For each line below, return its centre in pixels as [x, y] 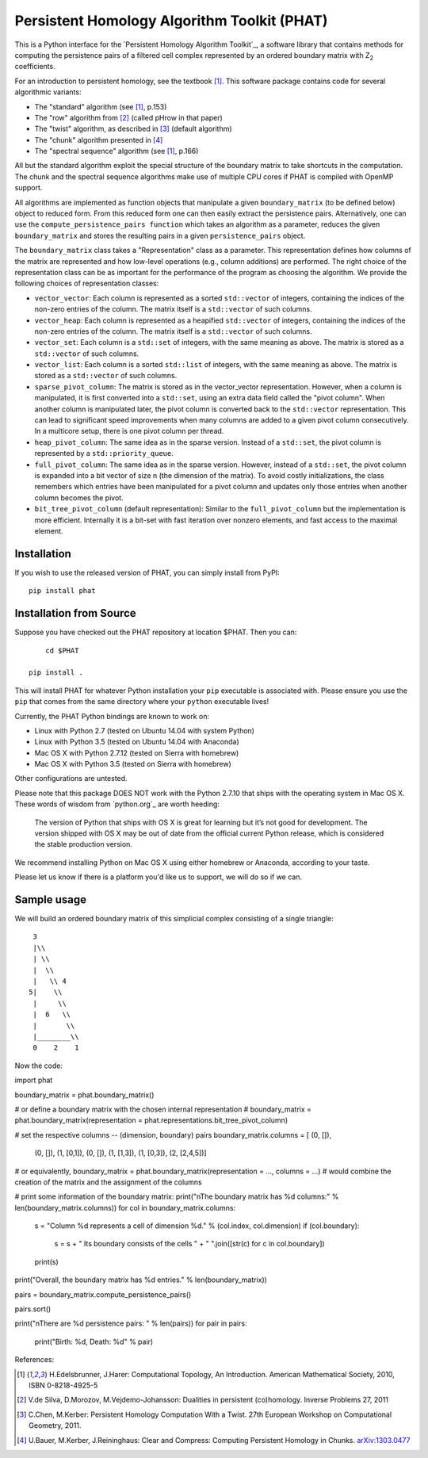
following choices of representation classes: [87, 283]
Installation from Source [75, 613]
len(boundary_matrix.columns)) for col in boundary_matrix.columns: [125, 1207]
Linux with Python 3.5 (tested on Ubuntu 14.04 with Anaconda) [137, 742]
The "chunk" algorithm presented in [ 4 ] [99, 140]
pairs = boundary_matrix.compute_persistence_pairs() [103, 1294]
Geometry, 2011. [55, 1425]
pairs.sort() [33, 1309]
